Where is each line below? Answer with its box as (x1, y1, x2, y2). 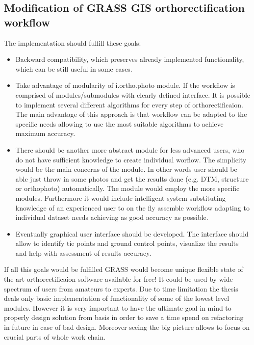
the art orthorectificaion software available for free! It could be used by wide (4, 274, 233, 284)
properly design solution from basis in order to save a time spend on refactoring (4, 312, 244, 322)
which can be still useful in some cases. (15, 63, 132, 74)
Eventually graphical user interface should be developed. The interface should (15, 228, 249, 239)
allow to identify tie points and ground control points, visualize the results (15, 238, 239, 248)
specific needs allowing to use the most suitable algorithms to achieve (15, 118, 224, 129)
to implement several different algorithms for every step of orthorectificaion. (15, 99, 243, 109)
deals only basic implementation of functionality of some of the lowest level (4, 293, 229, 303)
